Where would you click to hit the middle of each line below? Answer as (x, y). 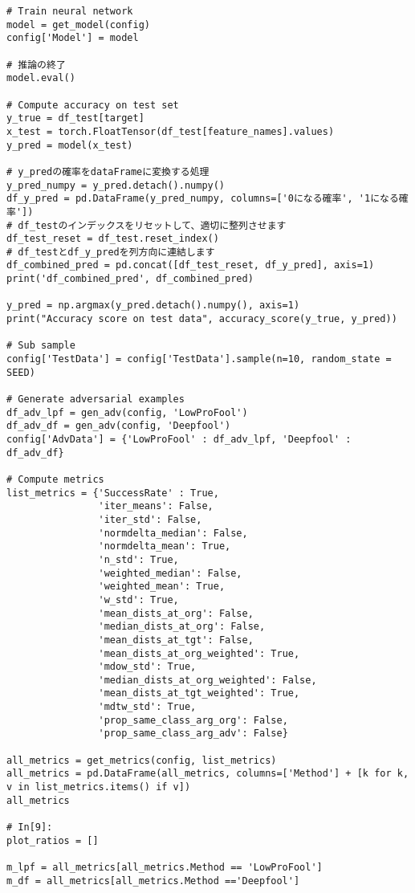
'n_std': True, (138, 559)
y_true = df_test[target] (75, 118)
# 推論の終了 (36, 65)
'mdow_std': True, (147, 667)
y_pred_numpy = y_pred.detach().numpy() (116, 185)
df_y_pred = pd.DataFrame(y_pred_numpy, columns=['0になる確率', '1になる (203, 199)
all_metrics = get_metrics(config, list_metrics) (142, 760)
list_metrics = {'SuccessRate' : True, (113, 493)
